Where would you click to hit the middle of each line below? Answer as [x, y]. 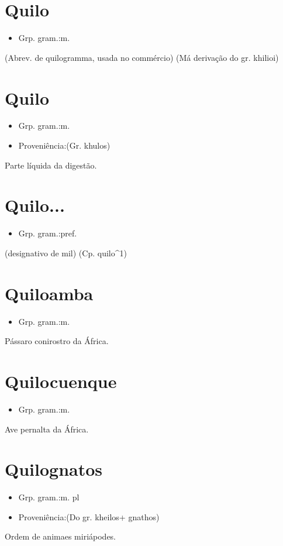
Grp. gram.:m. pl [49, 497]
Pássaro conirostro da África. [57, 341]
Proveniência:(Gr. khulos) [64, 145]
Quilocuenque [61, 381]
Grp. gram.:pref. [48, 233]
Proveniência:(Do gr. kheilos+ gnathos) [89, 516]
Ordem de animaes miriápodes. [61, 536]
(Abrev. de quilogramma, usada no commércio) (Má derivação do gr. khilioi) [142, 57]
